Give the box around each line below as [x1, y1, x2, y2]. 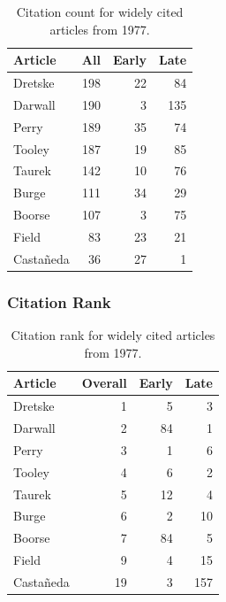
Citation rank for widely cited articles [11, 326, 215, 344]
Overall [81, 374, 127, 392]
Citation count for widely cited [16, 3, 184, 20]
